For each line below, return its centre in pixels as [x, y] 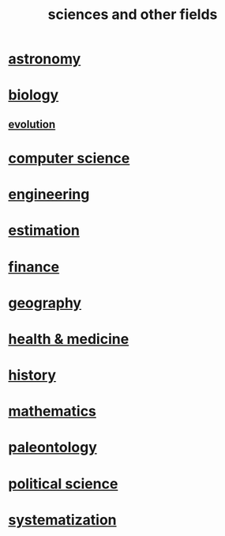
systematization [62, 520]
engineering [49, 194]
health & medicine [69, 339]
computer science [69, 158]
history [32, 375]
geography [45, 303]
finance [34, 267]
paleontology [52, 447]
